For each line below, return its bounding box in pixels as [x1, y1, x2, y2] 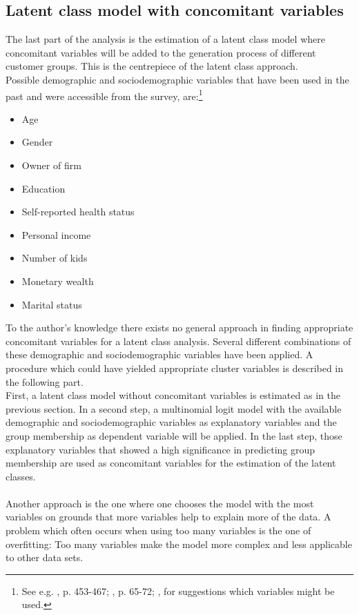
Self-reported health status [21, 204, 135, 219]
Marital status [21, 297, 82, 311]
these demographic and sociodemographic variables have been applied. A [6, 347, 313, 362]
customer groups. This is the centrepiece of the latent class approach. [6, 59, 298, 73]
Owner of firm [21, 158, 81, 173]
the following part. [6, 374, 84, 389]
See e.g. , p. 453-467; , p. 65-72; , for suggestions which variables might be [21, 583, 335, 598]
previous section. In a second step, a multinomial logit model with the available [6, 401, 342, 416]
